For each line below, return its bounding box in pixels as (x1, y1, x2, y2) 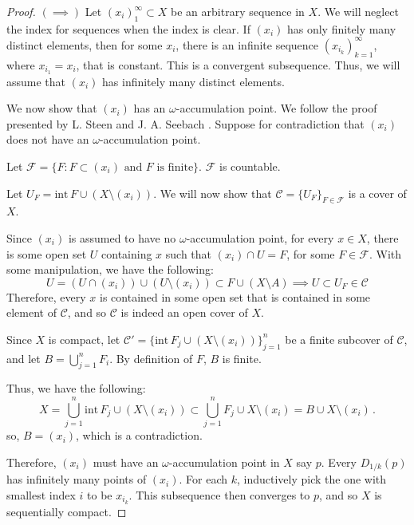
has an (133, 100, 166, 116)
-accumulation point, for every (186, 229, 334, 246)
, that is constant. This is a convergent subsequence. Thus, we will (76, 56, 400, 73)
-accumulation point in (168, 453, 280, 470)
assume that (6, 73, 66, 89)
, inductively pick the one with (236, 471, 387, 487)
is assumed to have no (68, 229, 176, 246)
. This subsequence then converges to (128, 486, 310, 503)
